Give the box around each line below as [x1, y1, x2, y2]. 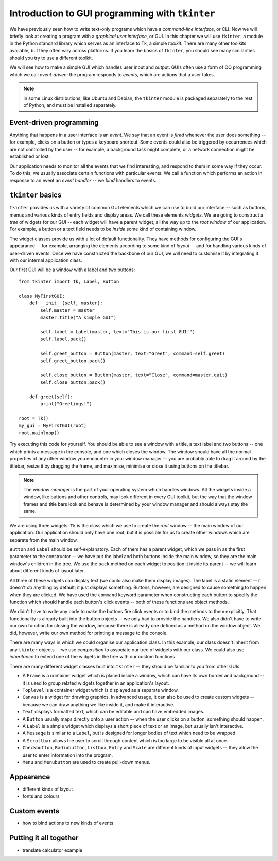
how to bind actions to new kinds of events [22, 820, 114, 827]
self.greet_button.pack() [40, 358, 106, 364]
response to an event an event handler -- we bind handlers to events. [9, 177, 157, 184]
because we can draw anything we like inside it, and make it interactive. [22, 701, 175, 707]
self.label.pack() [40, 336, 87, 342]
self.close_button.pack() [40, 380, 106, 385]
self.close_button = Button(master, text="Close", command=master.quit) [40, 372, 228, 378]
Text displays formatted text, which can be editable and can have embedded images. [22, 709, 205, 715]
